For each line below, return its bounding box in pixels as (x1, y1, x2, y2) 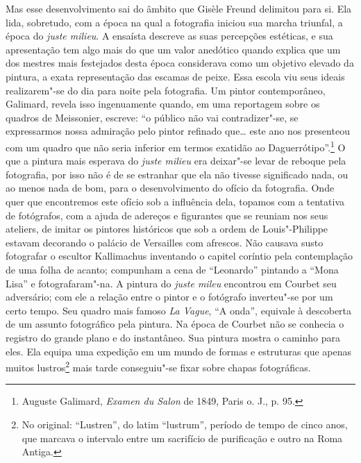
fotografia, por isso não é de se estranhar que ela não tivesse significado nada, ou (6, 167, 349, 181)
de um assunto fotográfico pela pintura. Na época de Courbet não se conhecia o (6, 317, 344, 331)
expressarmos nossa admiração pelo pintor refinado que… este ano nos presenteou (6, 124, 350, 138)
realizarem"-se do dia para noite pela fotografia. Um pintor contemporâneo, (6, 83, 326, 97)
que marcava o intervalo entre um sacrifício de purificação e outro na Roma (22, 430, 343, 445)
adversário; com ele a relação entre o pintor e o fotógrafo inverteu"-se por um (6, 289, 333, 304)
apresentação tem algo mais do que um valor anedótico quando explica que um (6, 42, 341, 56)
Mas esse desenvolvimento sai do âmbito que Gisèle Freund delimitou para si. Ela (6, 1, 352, 15)
